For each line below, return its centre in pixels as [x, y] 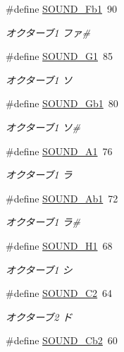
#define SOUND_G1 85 [59, 56]
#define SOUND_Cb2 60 [62, 340]
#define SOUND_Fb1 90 [61, 8]
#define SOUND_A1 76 [59, 151]
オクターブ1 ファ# [48, 32]
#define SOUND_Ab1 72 [62, 198]
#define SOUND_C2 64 [59, 293]
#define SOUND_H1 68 [59, 245]
